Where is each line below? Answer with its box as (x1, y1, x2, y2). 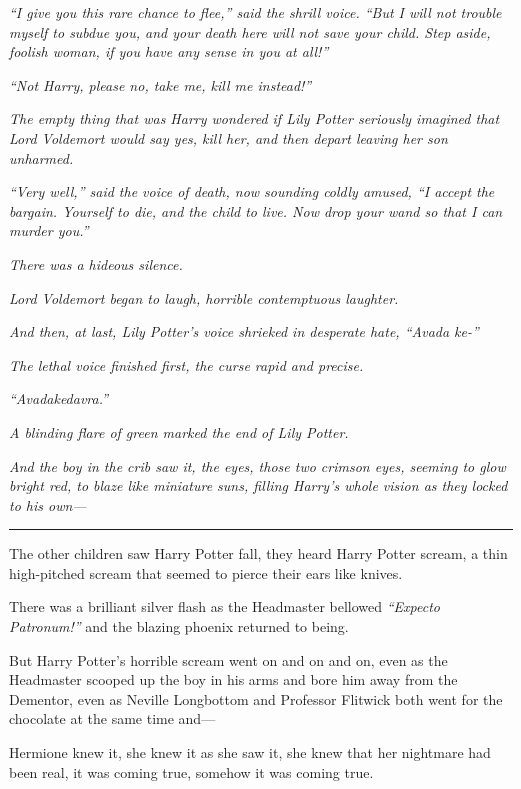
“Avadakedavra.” (9, 388, 109, 409)
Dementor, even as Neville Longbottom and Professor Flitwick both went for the (9, 688, 503, 709)
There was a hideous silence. (9, 253, 183, 274)
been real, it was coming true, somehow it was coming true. (9, 761, 374, 782)
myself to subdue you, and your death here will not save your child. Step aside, (9, 21, 491, 42)
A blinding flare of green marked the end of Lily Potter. (9, 421, 349, 442)
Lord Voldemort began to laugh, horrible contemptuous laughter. (9, 287, 399, 308)
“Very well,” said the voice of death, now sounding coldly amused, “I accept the (9, 181, 495, 202)
